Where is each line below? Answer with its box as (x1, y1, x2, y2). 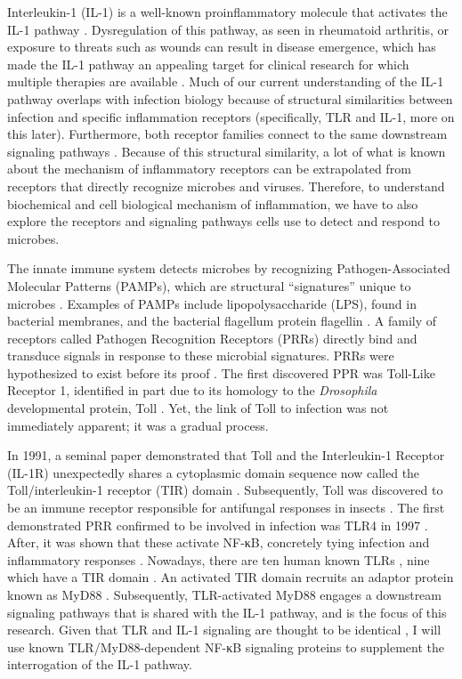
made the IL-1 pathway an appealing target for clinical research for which (7, 54, 409, 73)
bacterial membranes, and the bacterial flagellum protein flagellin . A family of (7, 311, 437, 330)
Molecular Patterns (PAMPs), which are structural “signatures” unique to (7, 276, 411, 295)
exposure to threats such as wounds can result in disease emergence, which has (7, 37, 436, 56)
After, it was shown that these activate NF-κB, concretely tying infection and (7, 533, 430, 552)
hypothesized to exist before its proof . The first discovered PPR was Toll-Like (7, 363, 435, 382)
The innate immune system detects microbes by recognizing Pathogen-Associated (7, 259, 450, 278)
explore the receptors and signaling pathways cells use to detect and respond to (7, 212, 440, 230)
